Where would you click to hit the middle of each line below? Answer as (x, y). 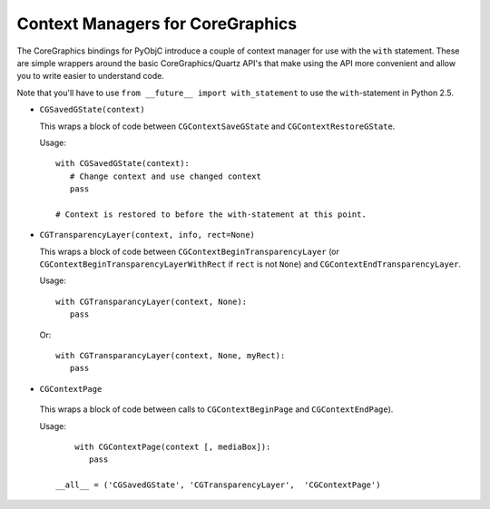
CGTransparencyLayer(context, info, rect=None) (147, 235)
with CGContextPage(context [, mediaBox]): (172, 446)
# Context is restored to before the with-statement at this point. (211, 214)
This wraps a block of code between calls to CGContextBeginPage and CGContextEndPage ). (216, 409)
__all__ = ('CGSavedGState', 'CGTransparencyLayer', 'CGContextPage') (218, 485)
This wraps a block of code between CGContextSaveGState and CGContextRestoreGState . (217, 126)
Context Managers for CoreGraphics (157, 24)
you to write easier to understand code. (91, 76)
